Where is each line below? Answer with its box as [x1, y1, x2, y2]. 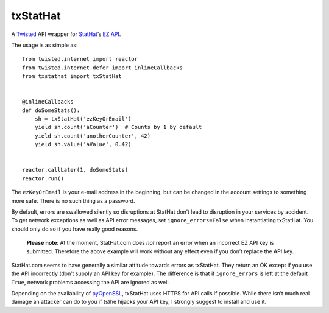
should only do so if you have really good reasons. [11, 225, 138, 233]
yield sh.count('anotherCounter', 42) [34, 132, 151, 139]
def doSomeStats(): [22, 107, 80, 114]
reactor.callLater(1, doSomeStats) [22, 166, 129, 174]
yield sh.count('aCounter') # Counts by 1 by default [34, 124, 202, 131]
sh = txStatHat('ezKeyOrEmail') [34, 116, 132, 122]
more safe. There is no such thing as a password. [11, 197, 135, 204]
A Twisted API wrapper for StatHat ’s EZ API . [11, 30, 121, 38]
